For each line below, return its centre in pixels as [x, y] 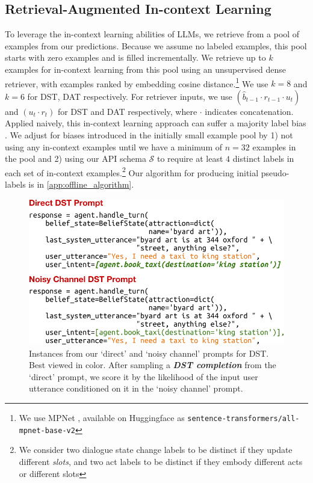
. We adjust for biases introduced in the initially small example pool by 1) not [149, 135]
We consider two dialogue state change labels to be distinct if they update [156, 450]
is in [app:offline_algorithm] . [81, 184]
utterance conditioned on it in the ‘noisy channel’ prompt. [136, 388]
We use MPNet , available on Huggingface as [102, 418]
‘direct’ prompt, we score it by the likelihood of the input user [144, 376]
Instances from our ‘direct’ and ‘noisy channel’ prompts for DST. [149, 353]
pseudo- [275, 172]
